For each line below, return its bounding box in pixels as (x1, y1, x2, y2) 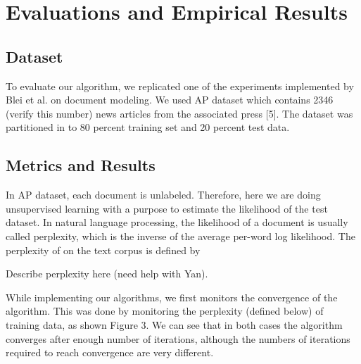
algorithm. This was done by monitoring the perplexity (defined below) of (6, 303, 324, 318)
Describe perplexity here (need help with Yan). (6, 266, 208, 281)
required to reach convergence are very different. (6, 345, 214, 360)
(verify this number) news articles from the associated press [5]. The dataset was (6, 106, 353, 120)
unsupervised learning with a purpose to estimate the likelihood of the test (6, 201, 328, 215)
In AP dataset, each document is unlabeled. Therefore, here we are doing (6, 187, 321, 202)
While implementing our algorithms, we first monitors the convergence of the (6, 289, 338, 304)
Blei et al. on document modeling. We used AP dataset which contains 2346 (6, 92, 334, 107)
